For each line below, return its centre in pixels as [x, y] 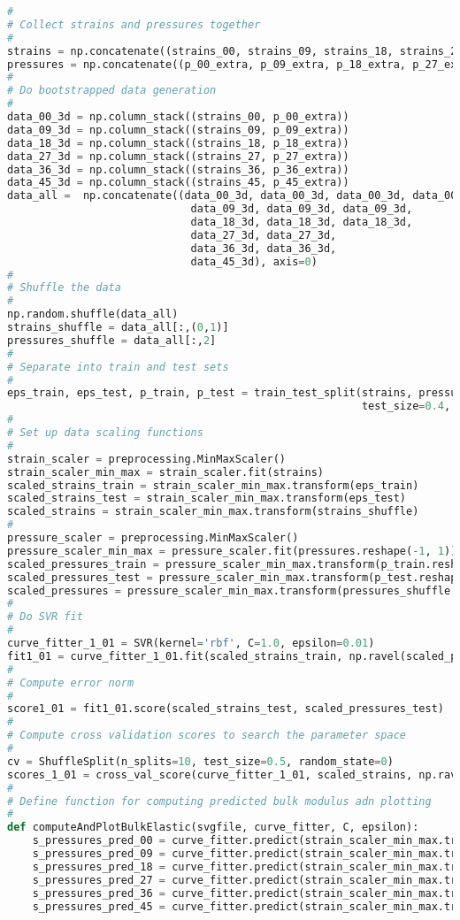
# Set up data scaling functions [105, 433]
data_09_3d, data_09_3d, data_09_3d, [302, 209]
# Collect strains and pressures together [134, 24]
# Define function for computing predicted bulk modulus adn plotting [219, 801]
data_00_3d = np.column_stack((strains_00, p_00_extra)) [178, 117]
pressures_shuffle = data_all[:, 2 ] [112, 340]
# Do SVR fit [45, 617]
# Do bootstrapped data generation [112, 91]
